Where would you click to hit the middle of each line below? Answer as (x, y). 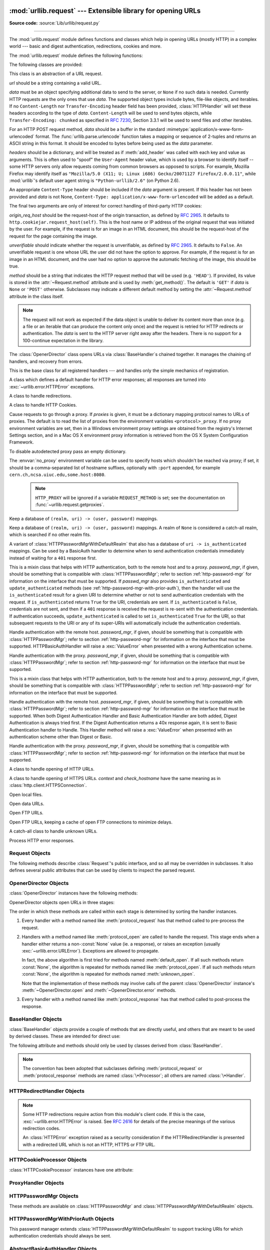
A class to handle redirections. (40, 396)
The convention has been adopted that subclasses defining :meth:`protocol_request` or (112, 1068)
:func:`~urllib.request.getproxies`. (70, 504)
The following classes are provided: (46, 64)
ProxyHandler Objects (37, 1182)
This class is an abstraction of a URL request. (56, 74)
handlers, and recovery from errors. (46, 361)
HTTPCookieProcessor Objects (48, 1160)
